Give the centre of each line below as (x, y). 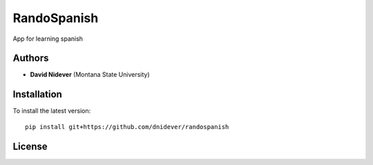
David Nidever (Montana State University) (90, 75)
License (30, 146)
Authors (31, 58)
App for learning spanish (48, 39)
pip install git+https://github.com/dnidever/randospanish (127, 127)
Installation (37, 94)
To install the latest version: (52, 111)
